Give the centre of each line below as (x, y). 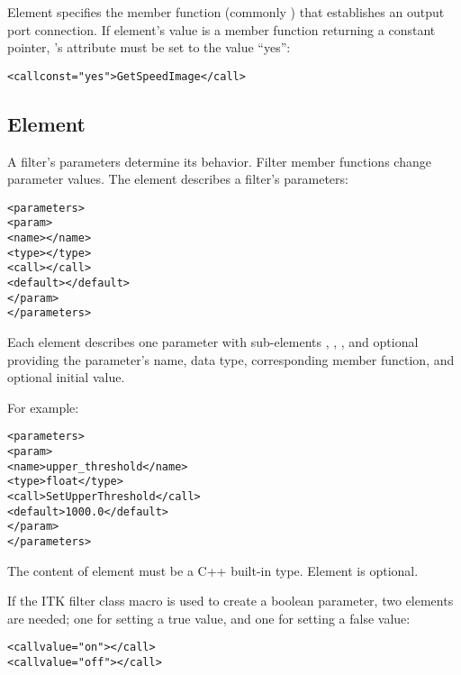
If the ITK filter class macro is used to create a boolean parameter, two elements (230, 601)
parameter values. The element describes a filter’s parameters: (178, 179)
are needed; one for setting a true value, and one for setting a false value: (209, 618)
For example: (43, 407)
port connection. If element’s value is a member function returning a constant (221, 29)
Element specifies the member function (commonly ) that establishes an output (226, 12)
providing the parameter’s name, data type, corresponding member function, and (231, 359)
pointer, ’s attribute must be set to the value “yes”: (149, 47)
